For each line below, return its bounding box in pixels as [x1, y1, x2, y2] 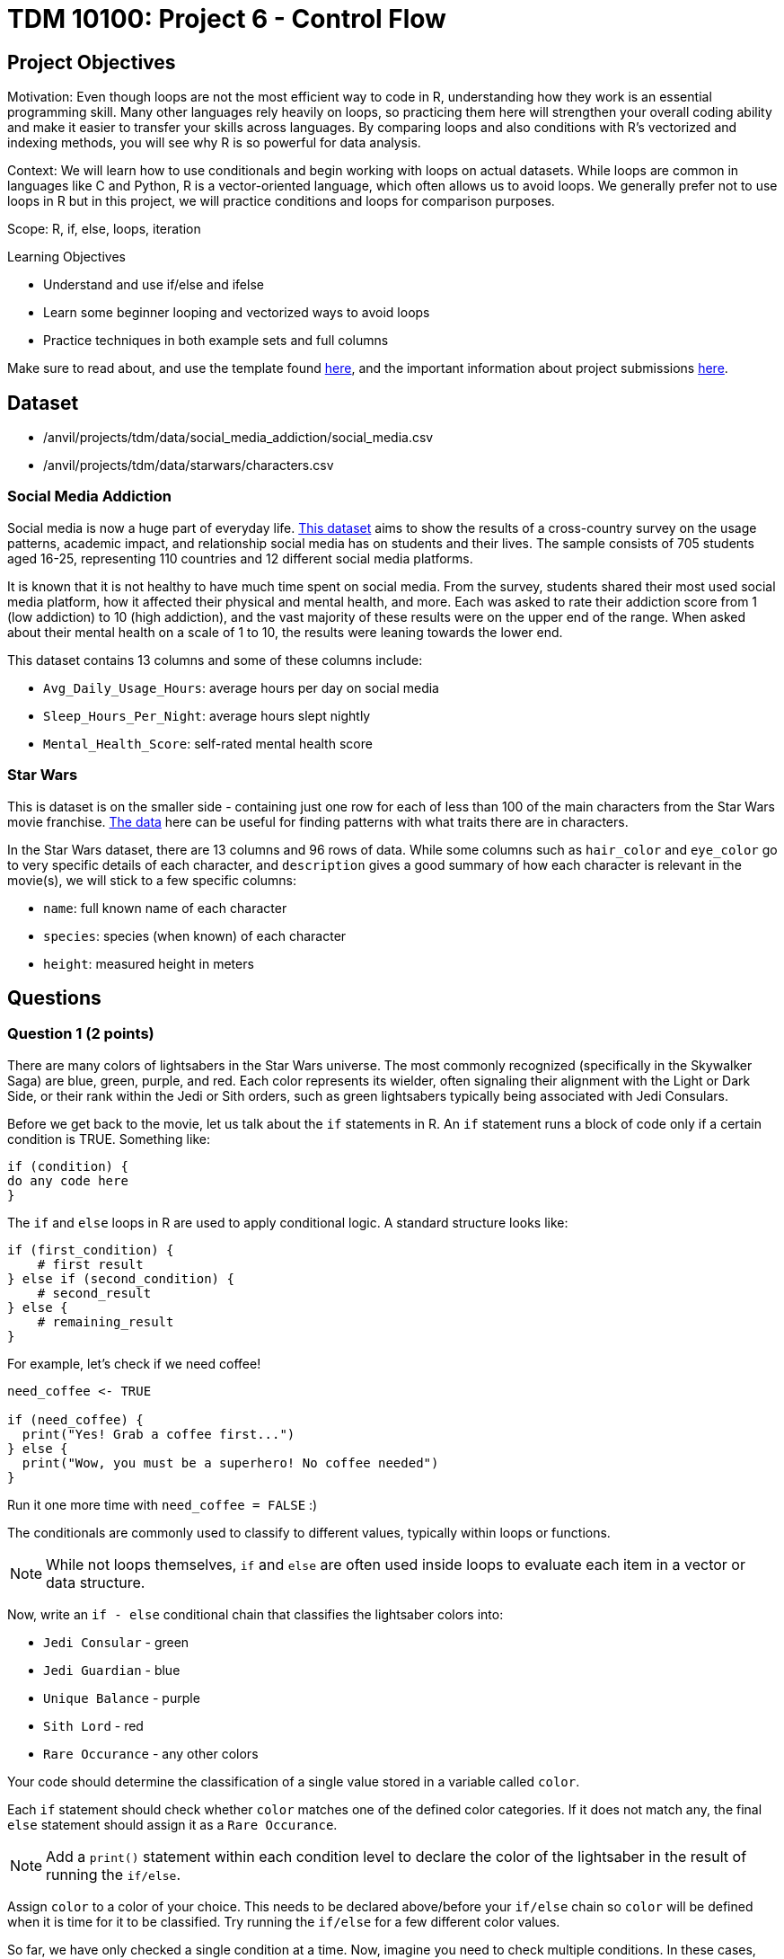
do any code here [7, 1173, 128, 1188]
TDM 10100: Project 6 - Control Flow [7, 4, 446, 34]
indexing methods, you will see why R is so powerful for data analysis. [7, 135, 421, 151]
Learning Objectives [7, 249, 126, 265]
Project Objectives [7, 50, 176, 74]
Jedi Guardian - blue [43, 1662, 181, 1678]
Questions [7, 986, 101, 1009]
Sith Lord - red [43, 1717, 144, 1733]
